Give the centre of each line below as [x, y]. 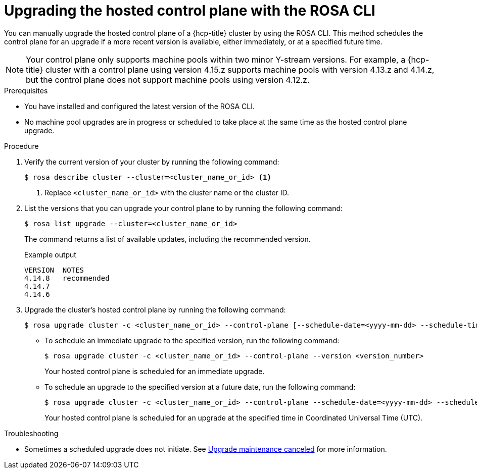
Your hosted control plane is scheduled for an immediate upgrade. [155, 371]
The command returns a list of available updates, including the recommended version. [168, 239]
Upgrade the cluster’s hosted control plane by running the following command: [155, 309]
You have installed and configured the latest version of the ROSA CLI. [139, 106]
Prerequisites [26, 90]
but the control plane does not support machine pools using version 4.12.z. [168, 80]
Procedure [21, 146]
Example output [50, 254]
